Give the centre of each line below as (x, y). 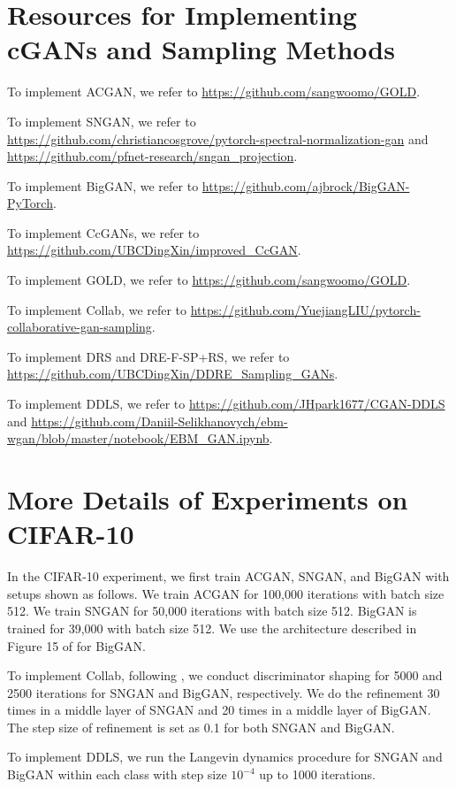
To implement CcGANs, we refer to (103, 232)
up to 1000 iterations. (317, 774)
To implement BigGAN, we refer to (103, 185)
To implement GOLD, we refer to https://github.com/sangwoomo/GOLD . (209, 280)
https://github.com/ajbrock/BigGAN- (306, 185)
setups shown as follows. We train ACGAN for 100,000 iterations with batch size (226, 593)
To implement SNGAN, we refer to (102, 121)
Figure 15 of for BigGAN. (76, 645)
